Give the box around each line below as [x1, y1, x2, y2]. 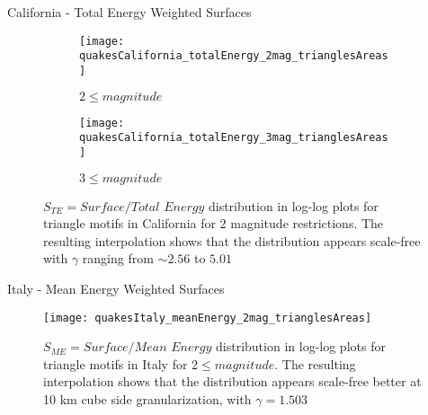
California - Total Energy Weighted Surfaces [7, 3, 252, 21]
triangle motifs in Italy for [43, 354, 188, 373]
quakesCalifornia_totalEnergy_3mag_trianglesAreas [79, 131, 388, 145]
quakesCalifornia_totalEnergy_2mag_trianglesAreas [79, 49, 388, 63]
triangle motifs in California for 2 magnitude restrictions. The [43, 214, 384, 233]
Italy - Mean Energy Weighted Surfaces [7, 278, 225, 297]
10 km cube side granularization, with [43, 389, 252, 408]
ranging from [82, 249, 154, 268]
